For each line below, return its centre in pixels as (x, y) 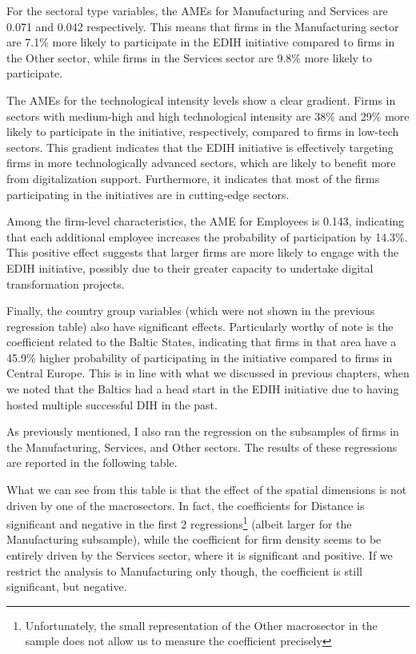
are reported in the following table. (92, 463)
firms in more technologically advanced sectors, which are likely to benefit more (201, 163)
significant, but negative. (67, 586)
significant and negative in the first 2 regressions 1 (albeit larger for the (179, 522)
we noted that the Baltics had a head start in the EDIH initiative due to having (203, 389)
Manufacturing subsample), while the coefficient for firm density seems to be (194, 539)
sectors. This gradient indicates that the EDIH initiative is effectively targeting (200, 147)
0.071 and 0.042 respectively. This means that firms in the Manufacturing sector (203, 26)
